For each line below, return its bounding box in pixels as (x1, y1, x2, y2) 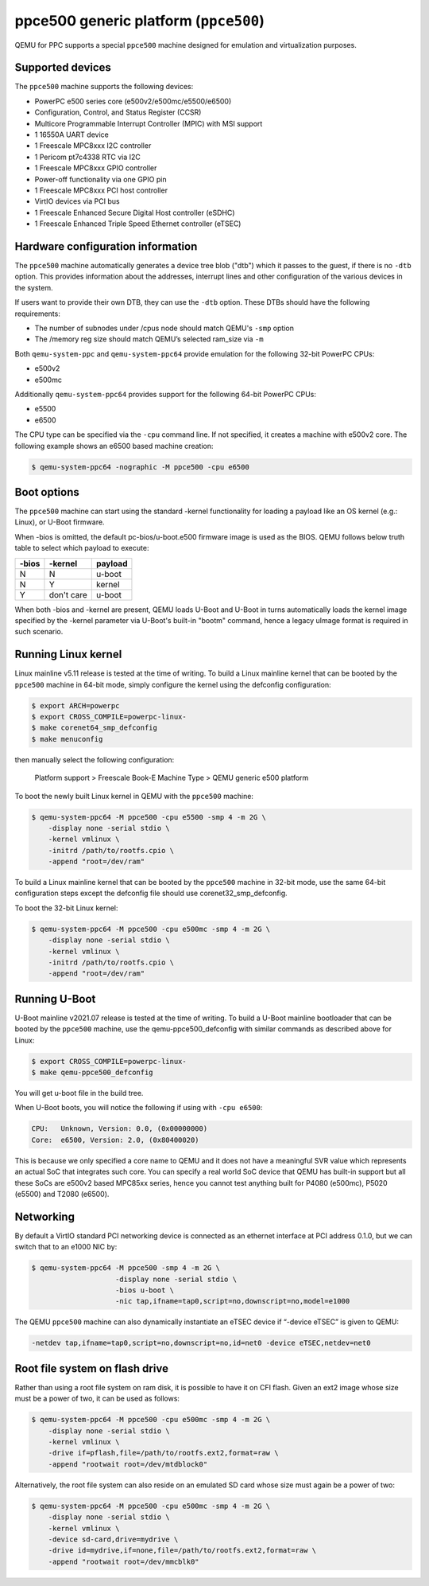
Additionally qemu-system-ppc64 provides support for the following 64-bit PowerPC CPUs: (14, 389, 317, 399)
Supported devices (14, 60, 111, 75)
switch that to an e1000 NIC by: (14, 1242, 118, 1252)
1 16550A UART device (34, 130, 109, 139)
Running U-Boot (14, 992, 96, 1006)
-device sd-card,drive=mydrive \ (48, 1534, 179, 1544)
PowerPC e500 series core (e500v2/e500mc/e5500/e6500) (34, 96, 232, 106)
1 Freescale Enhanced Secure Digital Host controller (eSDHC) (34, 208, 235, 217)
